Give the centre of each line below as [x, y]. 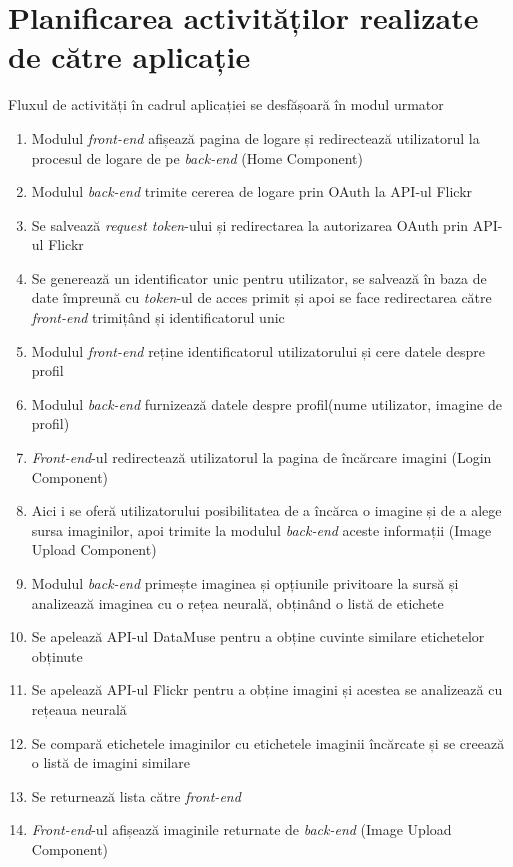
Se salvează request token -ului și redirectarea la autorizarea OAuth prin [250, 224]
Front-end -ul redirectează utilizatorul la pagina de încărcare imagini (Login [261, 457]
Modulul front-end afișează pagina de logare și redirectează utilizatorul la [255, 137]
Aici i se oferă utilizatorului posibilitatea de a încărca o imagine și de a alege [266, 510]
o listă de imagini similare [110, 762]
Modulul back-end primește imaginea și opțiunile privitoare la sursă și [245, 583]
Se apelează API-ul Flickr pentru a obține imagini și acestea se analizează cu [267, 689]
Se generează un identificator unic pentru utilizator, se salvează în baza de [259, 277]
